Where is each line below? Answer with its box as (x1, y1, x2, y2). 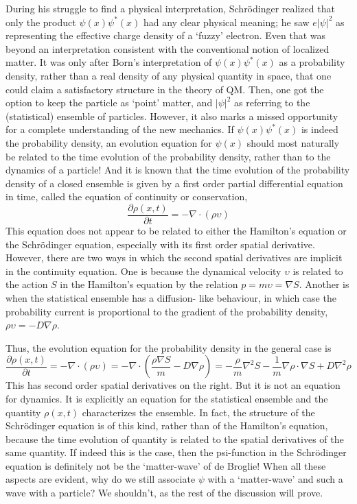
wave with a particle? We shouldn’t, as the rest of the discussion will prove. (5, 485, 323, 500)
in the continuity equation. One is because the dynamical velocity (5, 263, 281, 278)
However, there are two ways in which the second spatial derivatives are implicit (5, 250, 343, 265)
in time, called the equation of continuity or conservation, (5, 189, 248, 204)
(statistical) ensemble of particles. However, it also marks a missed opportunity (5, 108, 338, 123)
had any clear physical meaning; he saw (143, 14, 310, 29)
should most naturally (246, 135, 340, 149)
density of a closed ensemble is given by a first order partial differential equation (5, 176, 343, 190)
